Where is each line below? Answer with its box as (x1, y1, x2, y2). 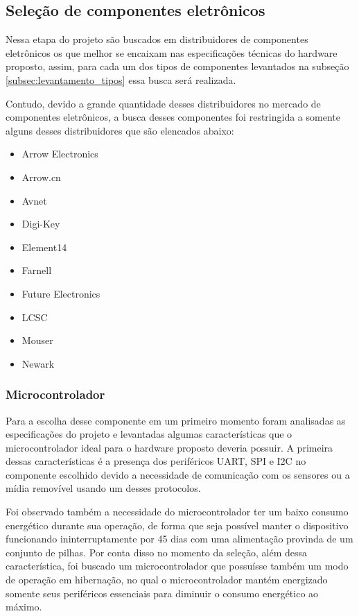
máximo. (6, 599, 42, 614)
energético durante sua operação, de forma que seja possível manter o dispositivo (6, 517, 349, 532)
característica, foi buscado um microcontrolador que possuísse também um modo (6, 558, 349, 573)
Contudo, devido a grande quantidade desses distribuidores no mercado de (6, 96, 321, 110)
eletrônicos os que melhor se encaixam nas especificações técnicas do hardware (6, 45, 338, 60)
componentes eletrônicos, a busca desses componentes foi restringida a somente (6, 110, 340, 124)
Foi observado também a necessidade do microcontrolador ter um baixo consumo (6, 504, 349, 519)
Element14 (21, 239, 67, 254)
